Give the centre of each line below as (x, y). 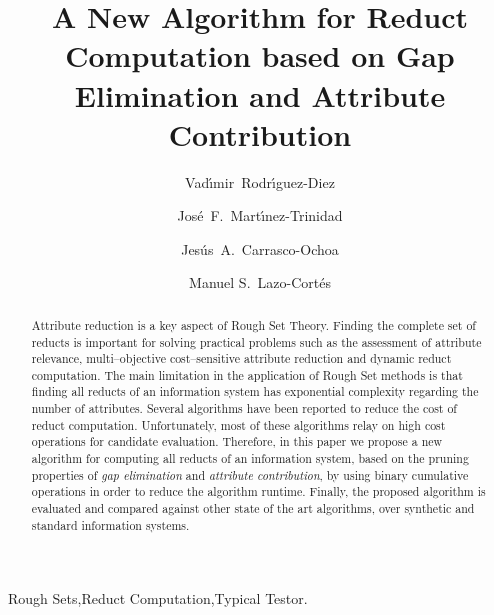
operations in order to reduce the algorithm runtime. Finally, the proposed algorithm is (258, 491)
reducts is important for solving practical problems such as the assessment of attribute (256, 341)
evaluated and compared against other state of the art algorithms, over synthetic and (253, 508)
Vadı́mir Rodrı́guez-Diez (260, 181)
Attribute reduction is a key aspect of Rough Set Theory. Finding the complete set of (254, 324)
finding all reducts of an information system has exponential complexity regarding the (255, 391)
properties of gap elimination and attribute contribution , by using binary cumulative (250, 474)
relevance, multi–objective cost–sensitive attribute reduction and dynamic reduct (241, 358)
